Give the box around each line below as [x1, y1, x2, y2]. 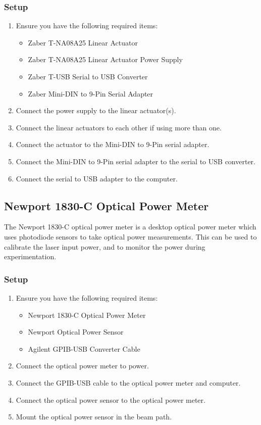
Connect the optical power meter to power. [16, 360, 149, 371]
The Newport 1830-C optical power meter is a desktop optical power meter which [4, 221, 256, 232]
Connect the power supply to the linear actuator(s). [16, 105, 176, 116]
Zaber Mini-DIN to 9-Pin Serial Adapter [28, 88, 153, 99]
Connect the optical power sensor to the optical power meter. [16, 394, 205, 405]
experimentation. [4, 251, 57, 262]
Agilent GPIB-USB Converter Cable [28, 343, 140, 354]
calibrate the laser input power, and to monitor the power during [4, 241, 205, 252]
